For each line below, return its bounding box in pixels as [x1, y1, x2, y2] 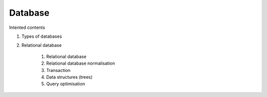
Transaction [46, 67, 71, 73]
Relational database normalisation [46, 60, 115, 66]
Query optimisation [46, 81, 85, 87]
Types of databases [21, 33, 62, 39]
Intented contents [9, 24, 45, 30]
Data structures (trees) [46, 74, 92, 80]
